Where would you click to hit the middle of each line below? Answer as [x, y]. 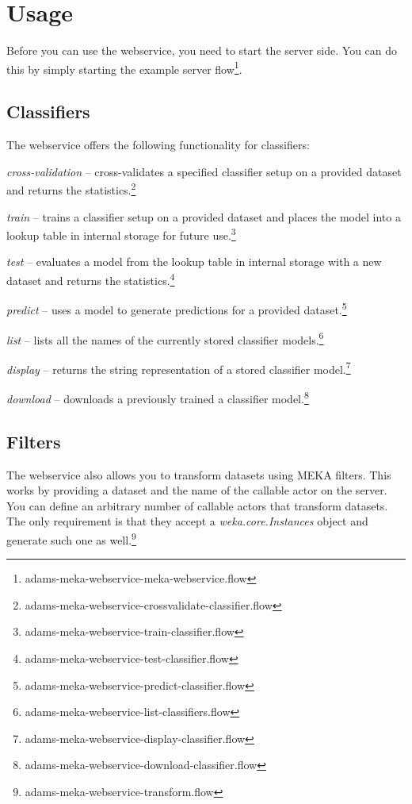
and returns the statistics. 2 [71, 189]
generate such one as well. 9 [71, 538]
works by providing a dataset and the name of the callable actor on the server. [197, 490]
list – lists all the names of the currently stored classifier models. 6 [165, 338]
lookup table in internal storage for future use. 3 [121, 234]
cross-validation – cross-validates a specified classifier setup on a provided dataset [204, 171]
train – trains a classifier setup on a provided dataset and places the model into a [204, 216]
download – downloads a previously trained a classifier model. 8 [158, 397]
